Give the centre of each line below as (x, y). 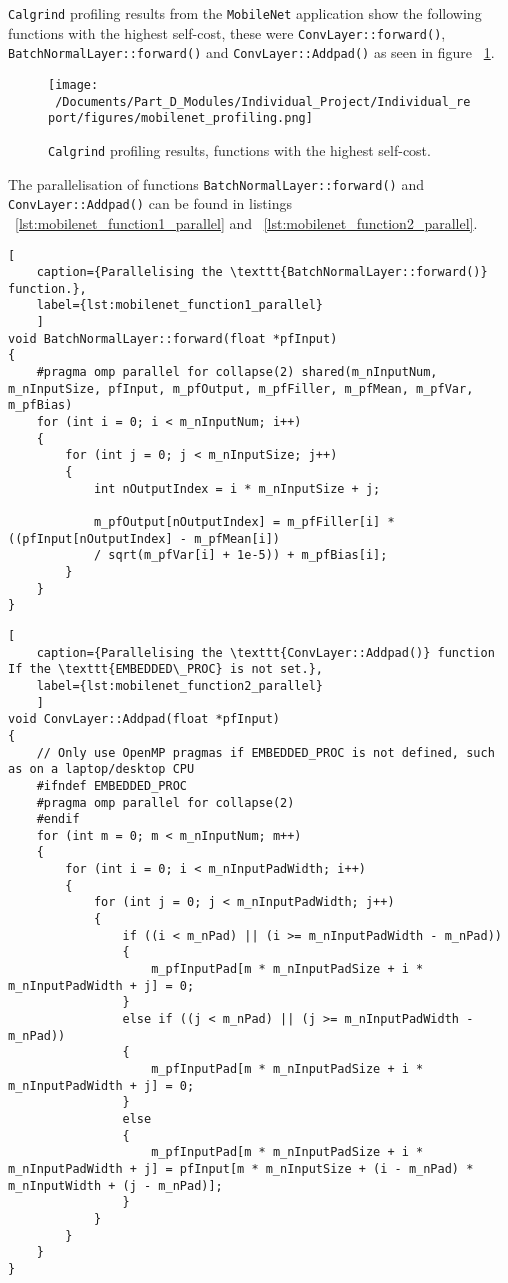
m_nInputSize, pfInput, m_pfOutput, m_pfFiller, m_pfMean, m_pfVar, (241, 388)
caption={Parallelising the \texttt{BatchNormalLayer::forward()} (262, 272)
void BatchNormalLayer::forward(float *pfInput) (173, 338)
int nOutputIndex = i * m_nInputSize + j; (237, 488)
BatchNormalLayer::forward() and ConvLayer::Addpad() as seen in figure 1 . (251, 52)
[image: (73, 84)
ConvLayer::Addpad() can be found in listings (150, 203)
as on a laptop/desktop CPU (101, 769)
